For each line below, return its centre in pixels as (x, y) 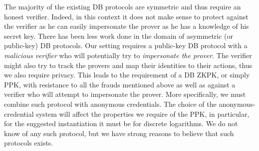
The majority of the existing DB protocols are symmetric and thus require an (123, 6)
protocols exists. (29, 143)
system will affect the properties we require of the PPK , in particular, (143, 113)
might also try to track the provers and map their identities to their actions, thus (128, 65)
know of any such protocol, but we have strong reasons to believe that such (119, 133)
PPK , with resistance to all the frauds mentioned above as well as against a (120, 84)
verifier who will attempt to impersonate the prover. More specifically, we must (125, 94)
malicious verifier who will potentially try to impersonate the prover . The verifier (128, 55)
